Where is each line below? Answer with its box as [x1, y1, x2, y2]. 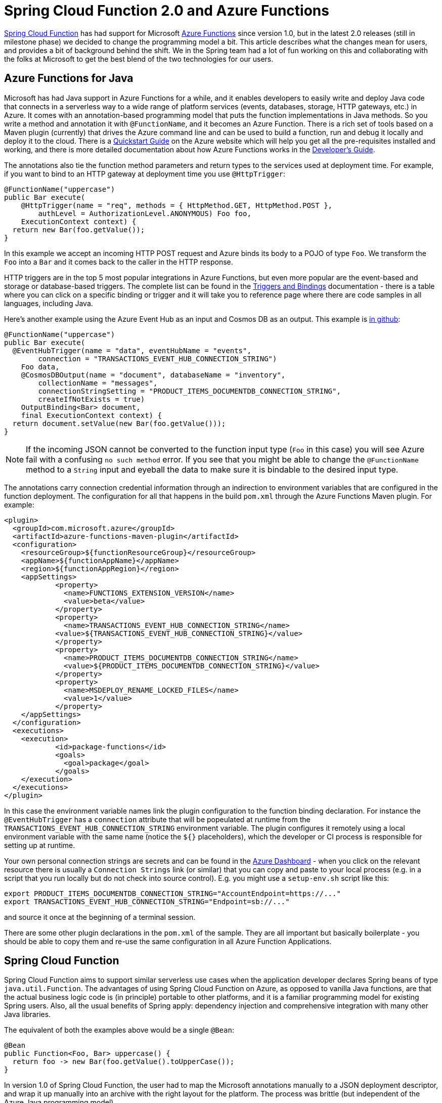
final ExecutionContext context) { [21, 411, 162, 419]
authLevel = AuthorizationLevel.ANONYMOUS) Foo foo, [38, 209, 251, 218]
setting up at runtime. [4, 840, 75, 850]
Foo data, [21, 362, 60, 371]
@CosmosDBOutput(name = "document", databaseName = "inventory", [21, 370, 286, 379]
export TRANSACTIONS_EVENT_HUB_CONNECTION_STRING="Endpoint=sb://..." [4, 897, 290, 906]
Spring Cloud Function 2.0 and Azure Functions [4, 2, 329, 19]
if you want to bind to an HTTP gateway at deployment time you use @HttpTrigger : [4, 169, 286, 178]
